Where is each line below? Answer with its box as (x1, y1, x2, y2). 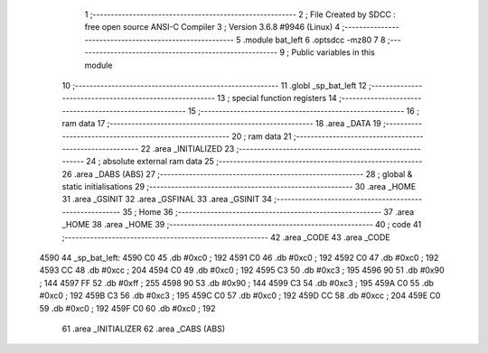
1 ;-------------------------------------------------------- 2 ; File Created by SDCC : (84, 9, 397, 20)
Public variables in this (291, 47, 375, 58)
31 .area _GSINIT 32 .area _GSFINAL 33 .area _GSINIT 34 (61, 194, 273, 205)
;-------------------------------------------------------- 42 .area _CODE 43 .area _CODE (61, 231, 390, 243)
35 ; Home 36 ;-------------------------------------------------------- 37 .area (122, 206, 415, 217)
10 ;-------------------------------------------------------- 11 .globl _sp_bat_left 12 (61, 79, 368, 90)
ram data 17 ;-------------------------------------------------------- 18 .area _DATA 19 (61, 118, 381, 129)
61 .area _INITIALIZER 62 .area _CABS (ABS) (61, 323, 226, 334)
